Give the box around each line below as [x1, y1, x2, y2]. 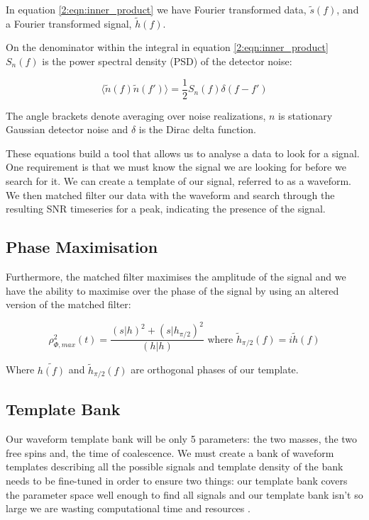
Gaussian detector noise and [6, 122, 128, 137]
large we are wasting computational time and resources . [6, 501, 250, 516]
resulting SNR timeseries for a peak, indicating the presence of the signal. [6, 201, 326, 216]
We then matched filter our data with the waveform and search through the [6, 187, 335, 202]
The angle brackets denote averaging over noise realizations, [6, 108, 266, 123]
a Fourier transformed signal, [6, 16, 132, 30]
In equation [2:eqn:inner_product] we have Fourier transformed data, [6, 2, 307, 16]
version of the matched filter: [6, 297, 131, 312]
